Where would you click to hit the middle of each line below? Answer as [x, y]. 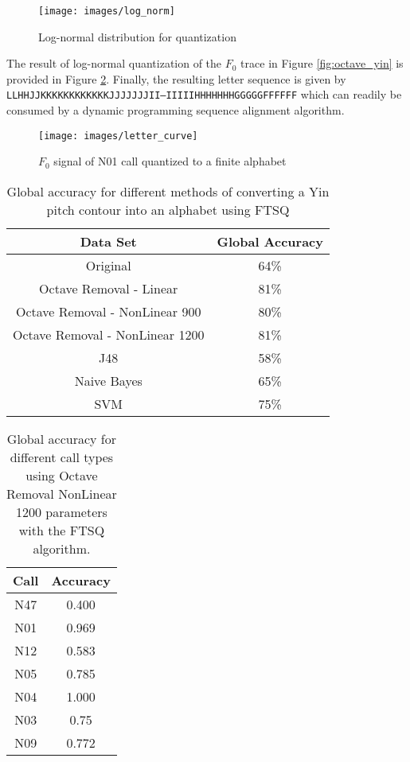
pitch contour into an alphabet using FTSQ [168, 209]
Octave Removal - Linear [109, 288]
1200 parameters [62, 511]
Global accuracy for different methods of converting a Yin [168, 191]
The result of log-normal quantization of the [114, 63]
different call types [62, 457]
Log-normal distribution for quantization [137, 36]
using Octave [62, 475]
